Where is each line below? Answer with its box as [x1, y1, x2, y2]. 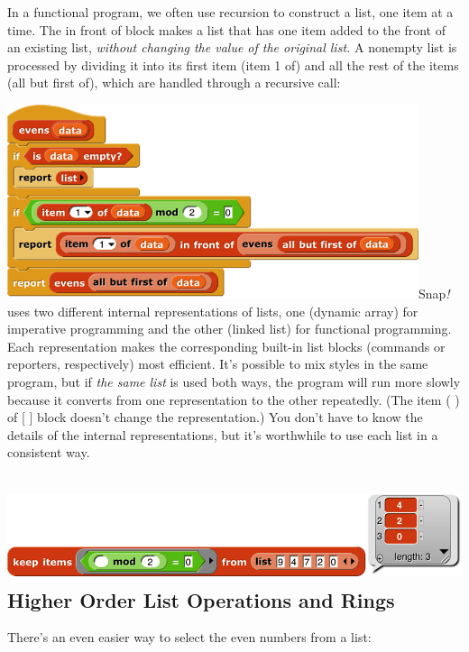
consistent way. [7, 443, 90, 462]
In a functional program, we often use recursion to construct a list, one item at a [7, 3, 454, 21]
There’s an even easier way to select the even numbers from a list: [7, 628, 372, 647]
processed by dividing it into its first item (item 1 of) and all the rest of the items [7, 55, 459, 74]
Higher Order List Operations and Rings [7, 585, 395, 613]
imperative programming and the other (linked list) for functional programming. [7, 319, 452, 338]
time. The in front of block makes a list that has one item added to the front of [7, 20, 446, 39]
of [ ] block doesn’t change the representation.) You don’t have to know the [7, 408, 423, 427]
